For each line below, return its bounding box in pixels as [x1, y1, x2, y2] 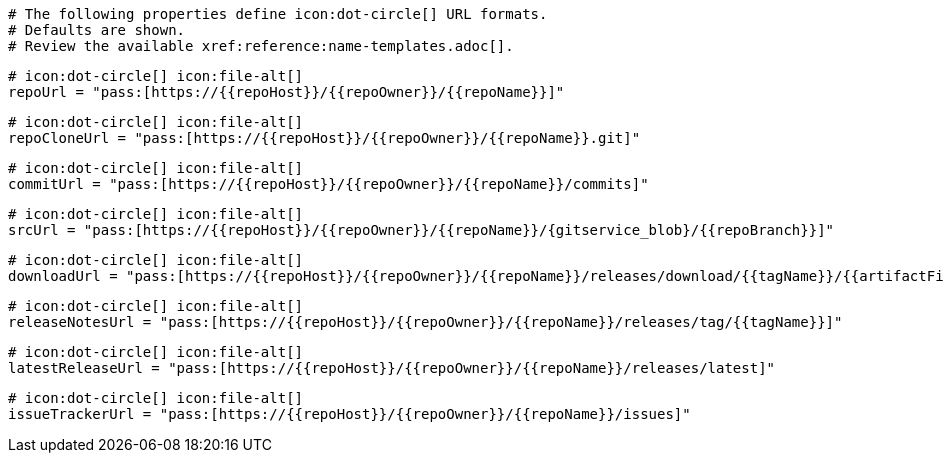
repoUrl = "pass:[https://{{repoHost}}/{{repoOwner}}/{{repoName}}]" [8, 84, 565, 100]
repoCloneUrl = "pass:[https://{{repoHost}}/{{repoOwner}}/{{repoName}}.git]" [8, 130, 641, 146]
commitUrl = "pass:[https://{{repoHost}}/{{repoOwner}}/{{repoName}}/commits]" [8, 176, 649, 192]
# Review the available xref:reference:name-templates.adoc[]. [8, 38, 514, 54]
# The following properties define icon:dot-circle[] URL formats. [8, 6, 548, 22]
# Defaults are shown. [8, 22, 186, 38]
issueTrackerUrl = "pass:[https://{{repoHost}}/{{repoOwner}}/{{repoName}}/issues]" [8, 406, 691, 422]
